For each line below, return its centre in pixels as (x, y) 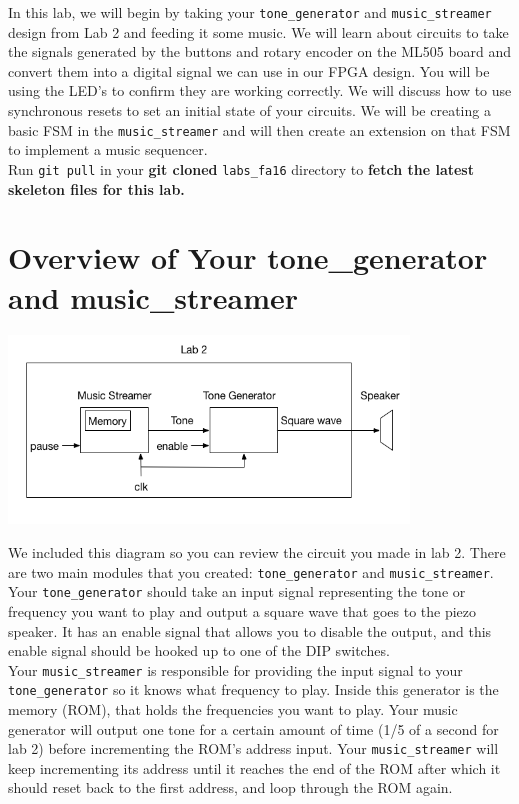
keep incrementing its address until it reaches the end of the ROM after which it (254, 767)
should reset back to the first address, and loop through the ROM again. (230, 787)
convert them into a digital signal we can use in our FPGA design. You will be (249, 70)
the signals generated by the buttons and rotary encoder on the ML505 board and (260, 51)
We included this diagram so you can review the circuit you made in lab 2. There (257, 552)
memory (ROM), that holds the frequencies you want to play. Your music (233, 709)
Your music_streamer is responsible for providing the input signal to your (235, 669)
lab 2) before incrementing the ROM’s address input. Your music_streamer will (253, 748)
